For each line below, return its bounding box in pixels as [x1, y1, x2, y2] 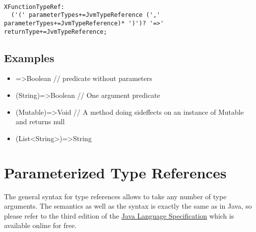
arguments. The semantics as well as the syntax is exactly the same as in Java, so [4, 201, 252, 211]
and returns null [15, 116, 65, 127]
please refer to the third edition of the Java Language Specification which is [4, 210, 234, 221]
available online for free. [4, 220, 77, 231]
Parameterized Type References [4, 162, 227, 182]
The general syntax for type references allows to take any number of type [4, 191, 227, 201]
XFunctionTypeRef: [4, 3, 64, 10]
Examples [4, 50, 55, 65]
